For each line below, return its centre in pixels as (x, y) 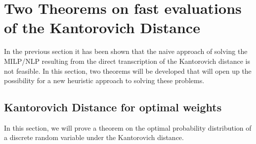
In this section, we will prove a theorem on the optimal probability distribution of (128, 127)
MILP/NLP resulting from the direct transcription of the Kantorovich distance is (127, 61)
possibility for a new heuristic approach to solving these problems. (104, 80)
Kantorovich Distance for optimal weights (113, 107)
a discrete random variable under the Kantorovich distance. (94, 137)
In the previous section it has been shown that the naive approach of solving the (126, 51)
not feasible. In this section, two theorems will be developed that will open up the (128, 71)
